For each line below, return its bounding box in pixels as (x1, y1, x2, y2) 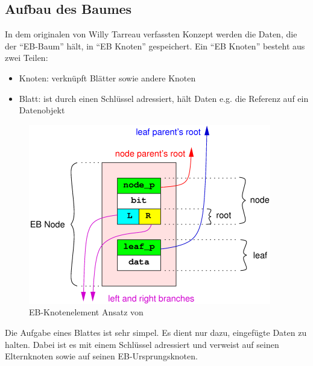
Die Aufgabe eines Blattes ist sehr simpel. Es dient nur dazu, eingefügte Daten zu (5, 326, 307, 338)
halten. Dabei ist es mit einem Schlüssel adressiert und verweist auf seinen (5, 338, 279, 350)
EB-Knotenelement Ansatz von (29, 306, 144, 318)
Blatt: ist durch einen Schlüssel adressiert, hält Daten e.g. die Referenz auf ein (19, 92, 309, 104)
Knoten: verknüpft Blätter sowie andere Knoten (19, 71, 196, 84)
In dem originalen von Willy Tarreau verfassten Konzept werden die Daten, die (5, 28, 297, 40)
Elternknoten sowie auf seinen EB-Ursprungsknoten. (5, 350, 198, 362)
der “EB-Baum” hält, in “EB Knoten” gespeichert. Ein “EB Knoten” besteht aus (5, 39, 305, 52)
